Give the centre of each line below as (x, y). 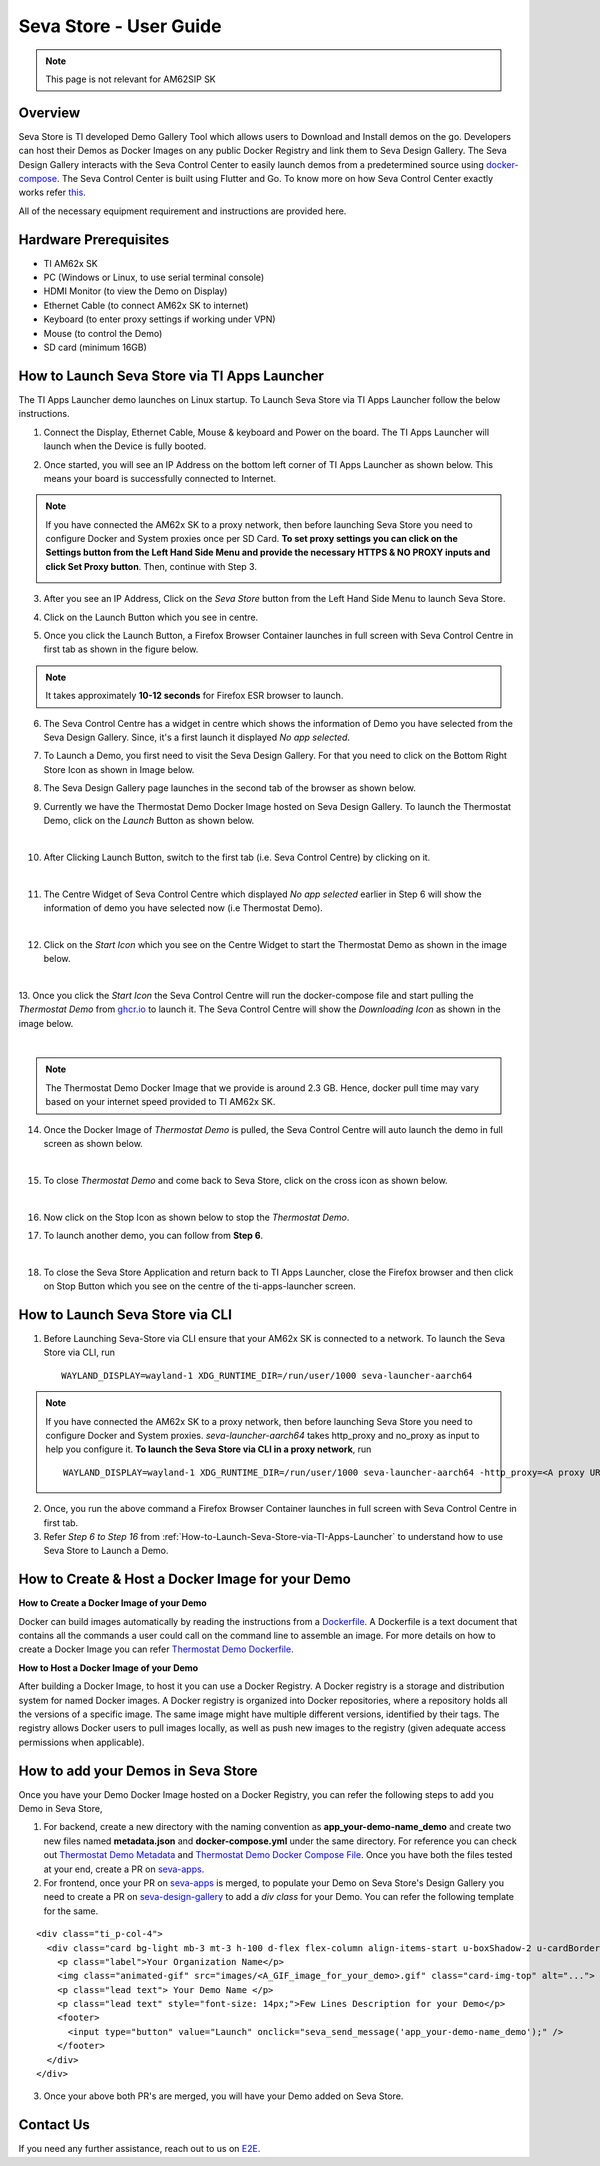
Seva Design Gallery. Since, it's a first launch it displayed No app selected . (196, 737)
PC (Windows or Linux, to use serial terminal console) (154, 277)
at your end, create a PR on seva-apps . (124, 1869)
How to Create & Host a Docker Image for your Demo (185, 1579)
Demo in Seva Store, (60, 1809)
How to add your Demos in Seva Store (138, 1770)
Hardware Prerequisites (94, 239)
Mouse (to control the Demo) (103, 333)
